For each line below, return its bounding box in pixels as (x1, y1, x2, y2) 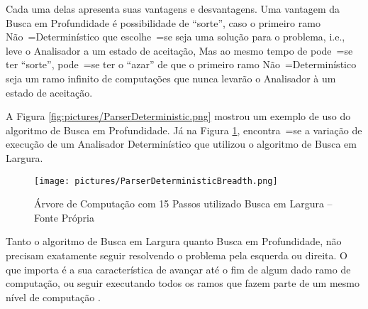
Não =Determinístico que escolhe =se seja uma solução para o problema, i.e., (6, 29, 345, 44)
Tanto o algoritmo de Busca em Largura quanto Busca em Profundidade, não (6, 234, 342, 249)
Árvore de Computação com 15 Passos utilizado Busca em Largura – (34, 196, 333, 211)
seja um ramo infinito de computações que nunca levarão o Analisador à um (6, 70, 336, 85)
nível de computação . (6, 289, 101, 304)
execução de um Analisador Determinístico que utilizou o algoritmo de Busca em (6, 136, 357, 151)
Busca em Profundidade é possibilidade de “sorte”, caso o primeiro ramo (6, 15, 320, 30)
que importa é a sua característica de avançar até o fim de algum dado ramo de (6, 261, 351, 276)
